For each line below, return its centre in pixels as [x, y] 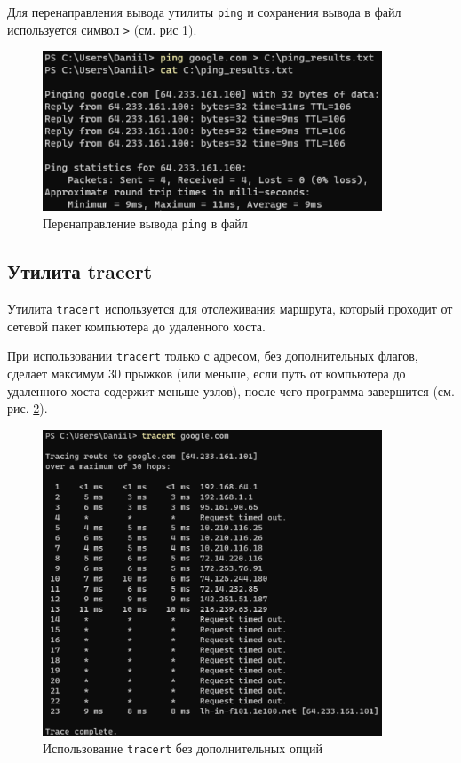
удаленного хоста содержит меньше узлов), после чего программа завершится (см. [231, 390]
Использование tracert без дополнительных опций [183, 748]
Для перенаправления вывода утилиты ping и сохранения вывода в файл [204, 12]
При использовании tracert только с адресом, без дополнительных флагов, [213, 356]
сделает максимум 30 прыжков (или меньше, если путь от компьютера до [207, 374]
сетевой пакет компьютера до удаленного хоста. [136, 326]
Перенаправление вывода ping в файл [145, 223]
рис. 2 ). [28, 408]
